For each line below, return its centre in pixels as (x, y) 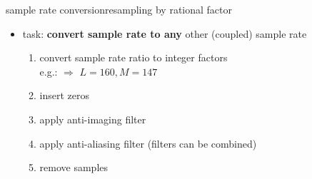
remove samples (74, 167)
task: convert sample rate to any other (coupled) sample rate (165, 33)
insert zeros (65, 95)
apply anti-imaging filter (93, 119)
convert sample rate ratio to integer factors (134, 57)
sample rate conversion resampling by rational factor (119, 9)
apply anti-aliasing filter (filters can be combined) (148, 143)
